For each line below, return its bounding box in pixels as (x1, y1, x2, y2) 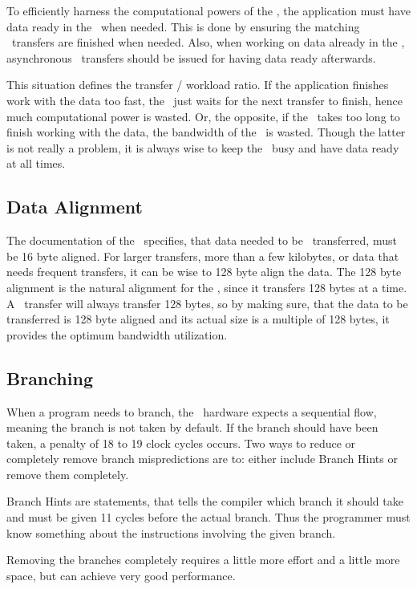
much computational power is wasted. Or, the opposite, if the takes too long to (6, 108, 400, 124)
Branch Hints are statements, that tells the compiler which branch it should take (6, 493, 403, 510)
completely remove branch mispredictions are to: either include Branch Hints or (6, 450, 398, 467)
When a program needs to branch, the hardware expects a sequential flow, (6, 403, 377, 420)
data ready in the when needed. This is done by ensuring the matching (6, 18, 360, 35)
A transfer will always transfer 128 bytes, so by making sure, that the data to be (6, 294, 408, 311)
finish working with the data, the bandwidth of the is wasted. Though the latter (6, 124, 406, 140)
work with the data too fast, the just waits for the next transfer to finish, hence (6, 91, 403, 108)
